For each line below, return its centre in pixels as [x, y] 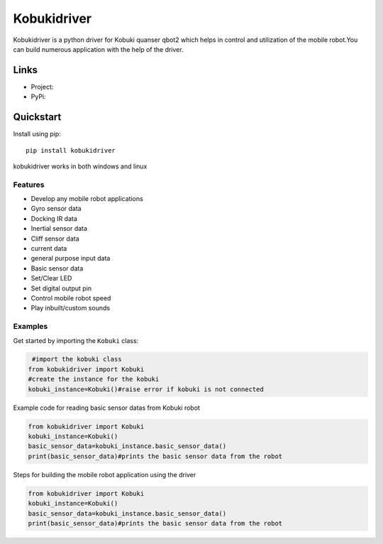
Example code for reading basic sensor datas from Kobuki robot [106, 408]
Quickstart [37, 117]
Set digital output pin [61, 288]
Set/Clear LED [51, 278]
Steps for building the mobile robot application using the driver [105, 474]
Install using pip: [37, 134]
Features [29, 185]
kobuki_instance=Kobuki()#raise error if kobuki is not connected [146, 389]
